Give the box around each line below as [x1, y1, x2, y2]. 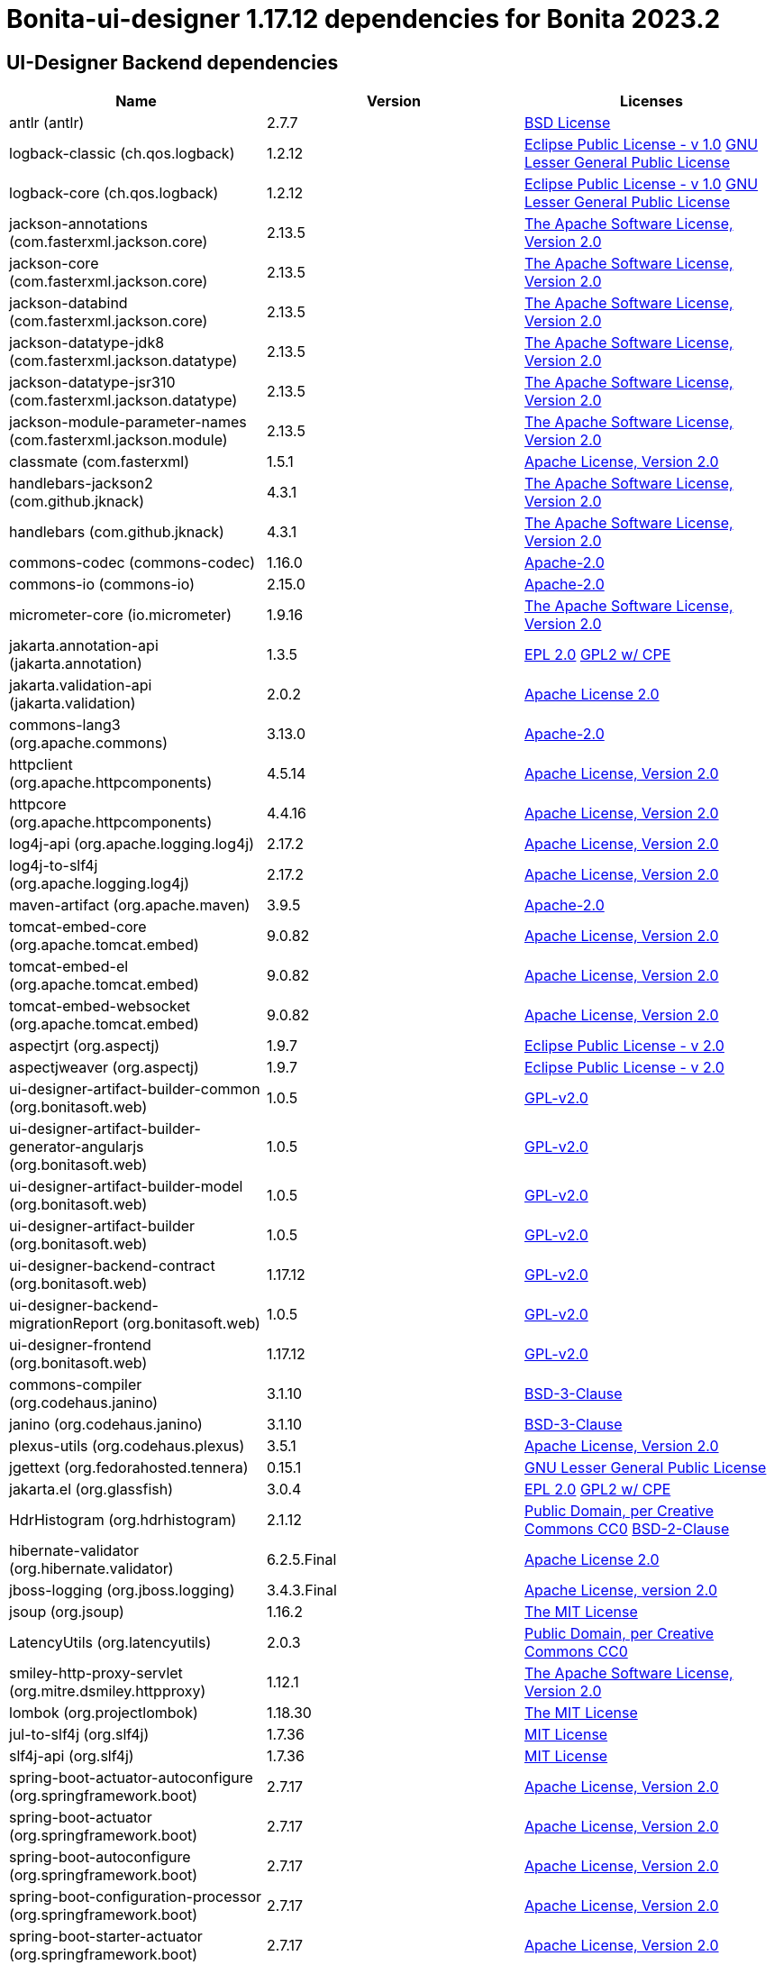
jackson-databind [9, 294, 128, 313]
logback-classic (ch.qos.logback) [9, 144, 235, 163]
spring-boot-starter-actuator [9, 1927, 203, 1946]
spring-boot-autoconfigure [9, 1848, 191, 1867]
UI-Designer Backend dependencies [6, 50, 339, 74]
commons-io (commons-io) [9, 575, 195, 594]
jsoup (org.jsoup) [9, 1603, 124, 1622]
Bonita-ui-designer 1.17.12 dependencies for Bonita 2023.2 [6, 4, 721, 34]
